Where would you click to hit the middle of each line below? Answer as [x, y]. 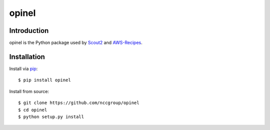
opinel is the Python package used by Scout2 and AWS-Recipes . [76, 43]
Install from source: [29, 91]
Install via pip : [23, 68]
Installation [27, 57]
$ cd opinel [33, 110]
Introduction [29, 31]
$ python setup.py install [51, 117]
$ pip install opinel [44, 80]
